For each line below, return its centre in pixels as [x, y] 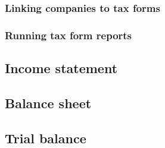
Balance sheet [48, 103]
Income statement [61, 68]
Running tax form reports [69, 35]
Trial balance [46, 138]
